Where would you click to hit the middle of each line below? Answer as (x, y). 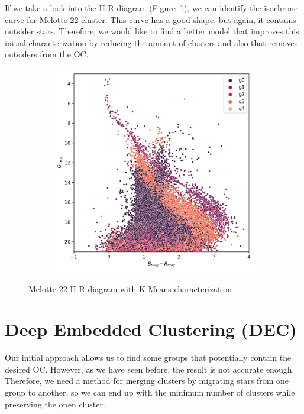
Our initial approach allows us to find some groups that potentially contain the (148, 358)
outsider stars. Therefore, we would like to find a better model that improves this (152, 31)
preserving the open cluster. (55, 404)
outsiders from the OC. (47, 54)
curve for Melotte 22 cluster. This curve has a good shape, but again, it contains (151, 19)
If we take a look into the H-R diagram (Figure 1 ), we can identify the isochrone (151, 8)
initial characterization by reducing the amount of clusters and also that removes (151, 42)
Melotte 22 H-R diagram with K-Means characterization (130, 288)
